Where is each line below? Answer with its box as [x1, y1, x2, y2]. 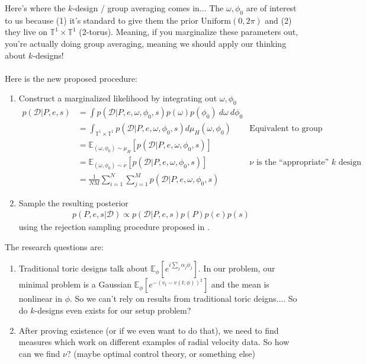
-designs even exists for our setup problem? [34, 304, 191, 317]
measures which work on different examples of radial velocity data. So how [18, 336, 290, 348]
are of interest [246, 2, 297, 14]
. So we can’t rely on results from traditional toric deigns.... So [70, 292, 297, 305]
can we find [18, 347, 60, 359]
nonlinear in [18, 292, 62, 305]
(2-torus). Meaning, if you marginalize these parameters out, [79, 25, 298, 38]
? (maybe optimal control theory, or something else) [67, 347, 255, 359]
